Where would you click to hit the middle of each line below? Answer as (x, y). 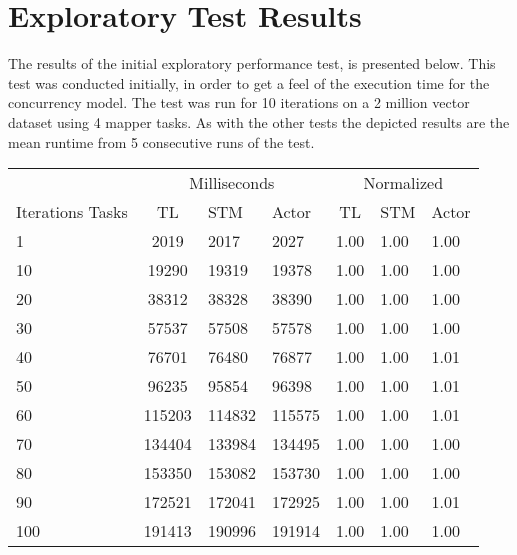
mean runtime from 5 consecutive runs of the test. (161, 141)
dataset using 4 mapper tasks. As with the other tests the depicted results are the (259, 121)
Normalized (403, 183)
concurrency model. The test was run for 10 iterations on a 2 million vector (239, 102)
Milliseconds (232, 183)
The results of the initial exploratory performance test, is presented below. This (252, 63)
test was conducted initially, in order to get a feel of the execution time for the (249, 82)
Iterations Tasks (72, 212)
